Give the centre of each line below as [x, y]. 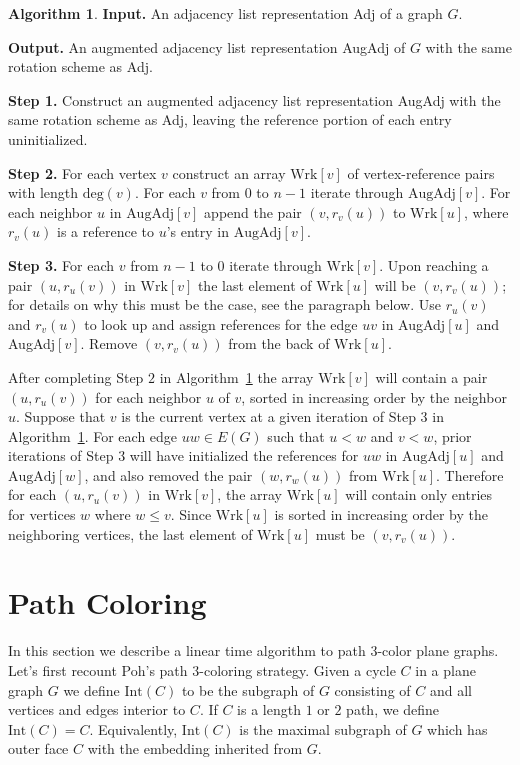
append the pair [253, 211]
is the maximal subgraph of [323, 728]
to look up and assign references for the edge [221, 323]
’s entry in [198, 231]
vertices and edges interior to [97, 709]
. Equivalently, [133, 728]
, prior [452, 435]
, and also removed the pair [168, 474]
